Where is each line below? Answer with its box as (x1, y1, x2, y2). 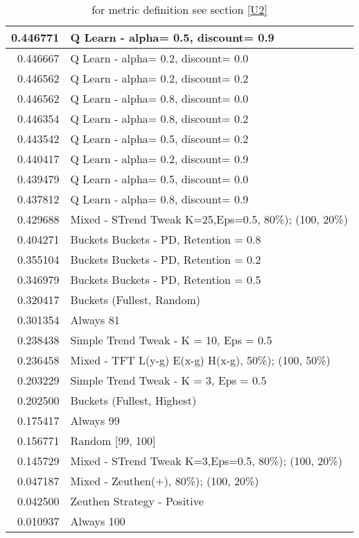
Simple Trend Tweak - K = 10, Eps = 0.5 (70, 332, 272, 348)
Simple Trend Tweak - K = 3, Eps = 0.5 (70, 372, 267, 388)
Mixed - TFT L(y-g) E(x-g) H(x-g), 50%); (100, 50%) (70, 352, 331, 368)
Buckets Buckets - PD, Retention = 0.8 (70, 231, 261, 247)
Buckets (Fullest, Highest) (70, 392, 197, 408)
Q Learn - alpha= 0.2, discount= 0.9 (70, 151, 249, 167)
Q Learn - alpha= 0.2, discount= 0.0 (70, 50, 249, 66)
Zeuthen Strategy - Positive (70, 493, 204, 509)
